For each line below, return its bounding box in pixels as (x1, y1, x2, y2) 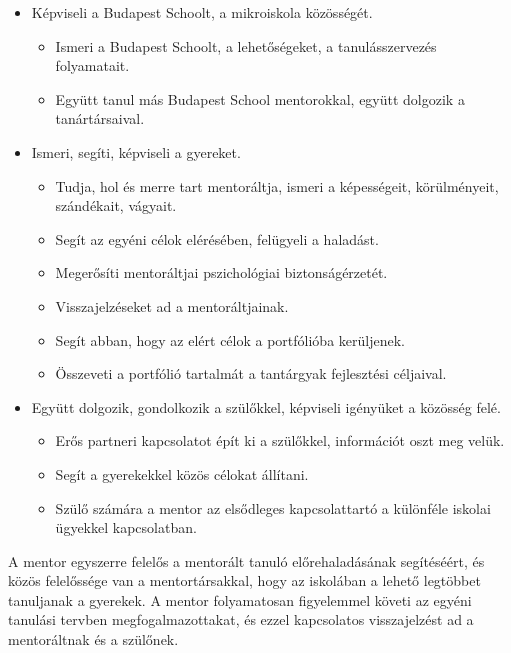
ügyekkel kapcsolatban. (55, 517, 197, 538)
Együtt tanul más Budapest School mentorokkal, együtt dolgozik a (55, 88, 465, 109)
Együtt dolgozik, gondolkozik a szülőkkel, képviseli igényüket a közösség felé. (31, 396, 501, 417)
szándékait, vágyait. (55, 195, 177, 216)
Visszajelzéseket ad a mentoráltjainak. (55, 295, 289, 316)
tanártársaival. (55, 108, 145, 129)
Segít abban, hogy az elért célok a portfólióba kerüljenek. (55, 329, 405, 350)
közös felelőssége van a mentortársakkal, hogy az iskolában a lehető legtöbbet (8, 570, 481, 591)
